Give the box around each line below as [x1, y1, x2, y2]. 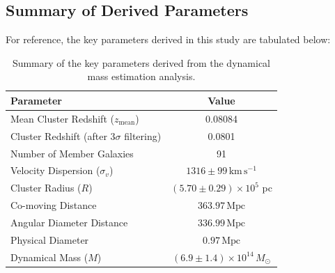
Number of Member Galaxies [10, 146, 134, 160]
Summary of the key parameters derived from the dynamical [12, 55, 270, 70]
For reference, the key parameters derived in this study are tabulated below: [6, 32, 331, 47]
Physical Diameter [10, 232, 89, 247]
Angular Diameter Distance [10, 214, 128, 229]
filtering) [124, 128, 162, 143]
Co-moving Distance [10, 198, 97, 212]
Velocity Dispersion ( [10, 163, 100, 178]
